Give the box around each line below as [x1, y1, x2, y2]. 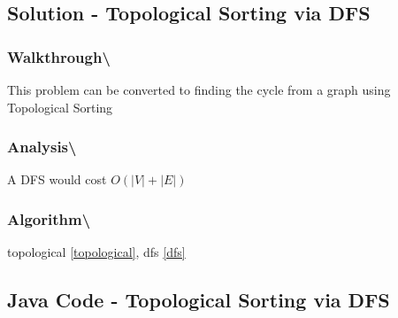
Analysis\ [7, 136, 77, 158]
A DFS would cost [7, 170, 107, 189]
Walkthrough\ [7, 45, 111, 67]
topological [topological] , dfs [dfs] [7, 243, 186, 261]
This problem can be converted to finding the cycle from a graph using [7, 81, 391, 98]
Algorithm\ [7, 207, 91, 229]
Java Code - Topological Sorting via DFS [7, 286, 390, 314]
